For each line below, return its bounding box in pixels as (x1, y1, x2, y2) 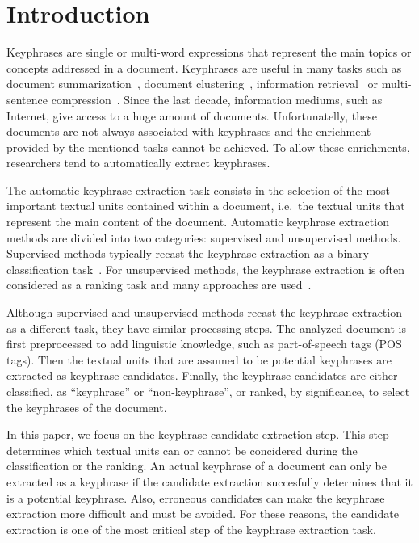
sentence (6, 90, 48, 107)
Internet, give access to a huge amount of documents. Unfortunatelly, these (6, 107, 377, 124)
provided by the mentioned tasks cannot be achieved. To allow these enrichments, (6, 138, 410, 155)
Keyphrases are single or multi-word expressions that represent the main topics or (6, 44, 412, 61)
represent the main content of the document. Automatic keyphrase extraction (6, 213, 389, 230)
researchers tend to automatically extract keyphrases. (6, 154, 270, 171)
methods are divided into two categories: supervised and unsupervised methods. (6, 229, 401, 246)
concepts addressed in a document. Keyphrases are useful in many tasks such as (6, 59, 402, 76)
